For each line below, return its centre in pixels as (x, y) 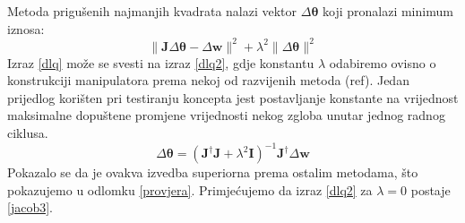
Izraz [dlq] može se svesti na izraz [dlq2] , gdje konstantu (161, 62)
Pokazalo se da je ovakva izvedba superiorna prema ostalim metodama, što (213, 172)
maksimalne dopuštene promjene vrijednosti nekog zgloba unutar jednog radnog (226, 115)
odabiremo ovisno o (383, 62)
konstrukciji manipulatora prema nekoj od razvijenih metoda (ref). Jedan (208, 80)
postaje (431, 189)
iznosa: (26, 28)
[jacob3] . (30, 207)
